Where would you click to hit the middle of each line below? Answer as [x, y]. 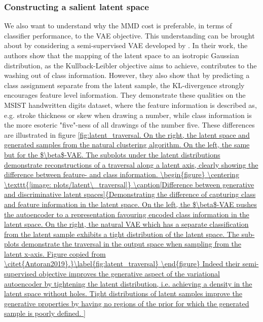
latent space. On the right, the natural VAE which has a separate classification [126, 224]
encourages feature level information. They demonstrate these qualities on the [125, 95]
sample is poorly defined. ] [45, 313]
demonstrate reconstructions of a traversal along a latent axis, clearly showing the [131, 164]
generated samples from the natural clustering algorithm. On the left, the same [127, 145]
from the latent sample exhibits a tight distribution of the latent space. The [122, 234]
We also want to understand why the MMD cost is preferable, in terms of [118, 26]
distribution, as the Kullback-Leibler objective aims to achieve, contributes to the [130, 65]
